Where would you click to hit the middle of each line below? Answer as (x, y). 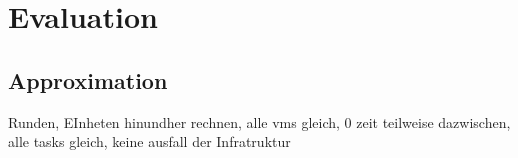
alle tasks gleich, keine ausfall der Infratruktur (149, 141)
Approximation (88, 79)
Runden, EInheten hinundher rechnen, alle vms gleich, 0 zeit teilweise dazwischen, (259, 121)
